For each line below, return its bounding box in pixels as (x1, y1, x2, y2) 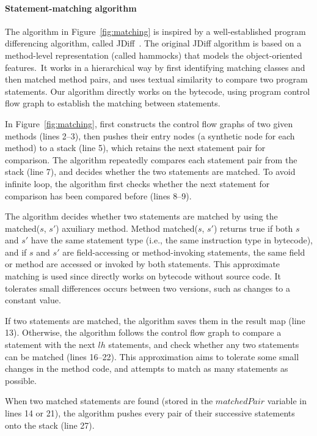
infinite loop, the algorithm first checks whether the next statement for (5, 177, 270, 190)
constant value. (5, 294, 61, 306)
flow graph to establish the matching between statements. (5, 97, 220, 109)
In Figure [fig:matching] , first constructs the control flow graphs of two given (5, 117, 293, 130)
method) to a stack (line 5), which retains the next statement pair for (5, 141, 266, 154)
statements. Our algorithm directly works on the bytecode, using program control (5, 84, 310, 97)
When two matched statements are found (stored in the (5, 394, 213, 407)
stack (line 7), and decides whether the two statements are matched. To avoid (5, 165, 296, 178)
